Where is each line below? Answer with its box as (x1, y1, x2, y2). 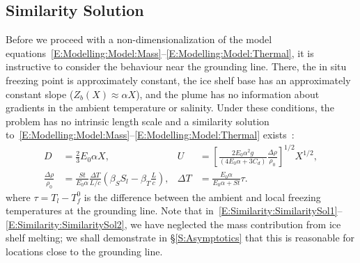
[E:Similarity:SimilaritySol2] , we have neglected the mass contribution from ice (6, 216, 341, 231)
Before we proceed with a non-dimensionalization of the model (6, 32, 272, 47)
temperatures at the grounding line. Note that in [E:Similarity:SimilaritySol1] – (6, 203, 343, 218)
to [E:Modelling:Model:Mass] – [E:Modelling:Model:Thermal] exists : (6, 127, 295, 142)
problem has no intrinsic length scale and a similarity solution (6, 113, 269, 128)
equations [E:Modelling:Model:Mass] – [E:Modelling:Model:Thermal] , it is (6, 45, 314, 60)
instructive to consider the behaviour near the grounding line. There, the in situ (6, 59, 347, 74)
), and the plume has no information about (136, 86, 320, 101)
